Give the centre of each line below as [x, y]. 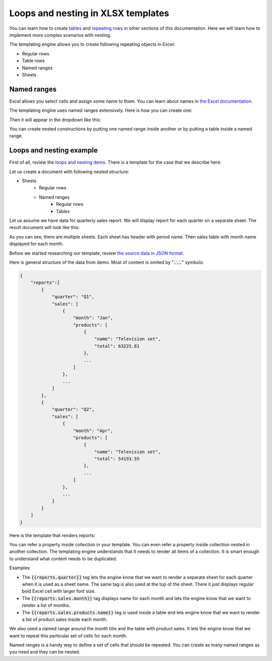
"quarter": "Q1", [73, 297]
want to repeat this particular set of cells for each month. [69, 636]
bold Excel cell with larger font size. [59, 591]
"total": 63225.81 [117, 346]
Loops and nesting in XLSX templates [89, 13]
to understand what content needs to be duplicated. [63, 558]
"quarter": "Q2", [73, 410]
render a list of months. [46, 605]
